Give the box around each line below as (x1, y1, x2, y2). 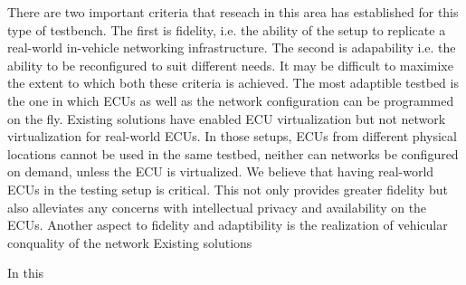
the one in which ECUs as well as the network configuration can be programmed (7, 90, 454, 109)
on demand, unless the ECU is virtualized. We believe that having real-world (7, 162, 434, 181)
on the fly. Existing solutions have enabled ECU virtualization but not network (7, 109, 446, 128)
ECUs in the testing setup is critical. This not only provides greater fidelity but (7, 179, 448, 198)
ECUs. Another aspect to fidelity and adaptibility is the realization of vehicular (7, 215, 448, 234)
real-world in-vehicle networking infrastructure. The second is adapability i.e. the (7, 38, 456, 57)
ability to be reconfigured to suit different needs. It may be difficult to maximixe (7, 55, 453, 74)
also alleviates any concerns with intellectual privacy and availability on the (7, 197, 427, 216)
